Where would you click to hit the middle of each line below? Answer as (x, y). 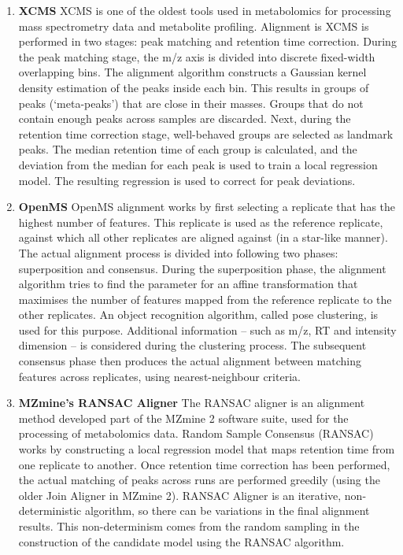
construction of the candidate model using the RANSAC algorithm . (181, 541)
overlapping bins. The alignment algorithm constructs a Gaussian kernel (192, 72)
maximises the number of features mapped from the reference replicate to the (205, 299)
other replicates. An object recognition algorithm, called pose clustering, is (198, 314)
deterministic (50, 511)
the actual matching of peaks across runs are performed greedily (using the (199, 480)
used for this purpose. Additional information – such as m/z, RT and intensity (207, 329)
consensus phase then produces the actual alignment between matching (190, 361)
